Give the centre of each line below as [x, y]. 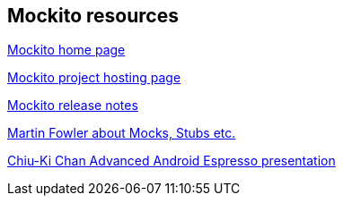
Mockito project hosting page [94, 78]
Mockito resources [93, 16]
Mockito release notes [73, 106]
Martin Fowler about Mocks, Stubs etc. [122, 133]
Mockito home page [66, 50]
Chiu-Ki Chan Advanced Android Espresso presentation [171, 161]
